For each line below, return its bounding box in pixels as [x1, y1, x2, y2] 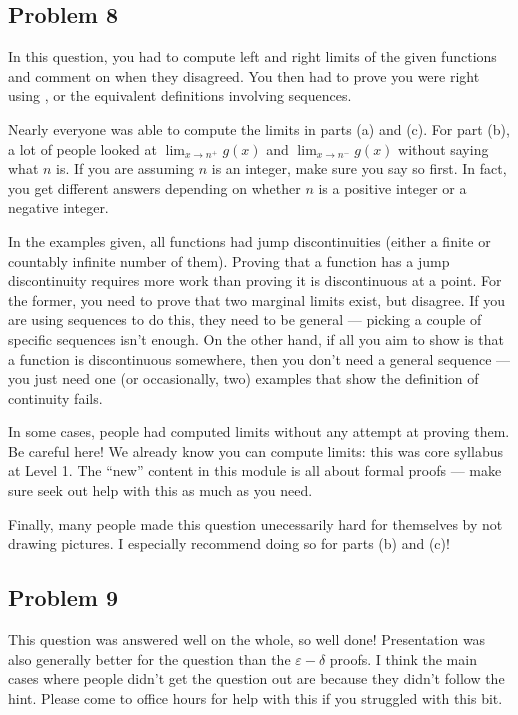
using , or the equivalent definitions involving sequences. [8, 85, 352, 106]
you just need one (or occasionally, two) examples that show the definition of [8, 368, 479, 389]
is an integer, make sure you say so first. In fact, [211, 158, 507, 179]
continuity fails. [8, 387, 103, 408]
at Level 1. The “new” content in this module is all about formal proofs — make [8, 460, 502, 481]
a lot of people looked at [8, 138, 157, 159]
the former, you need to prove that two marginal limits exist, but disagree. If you [8, 289, 506, 310]
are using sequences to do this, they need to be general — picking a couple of [8, 309, 482, 330]
